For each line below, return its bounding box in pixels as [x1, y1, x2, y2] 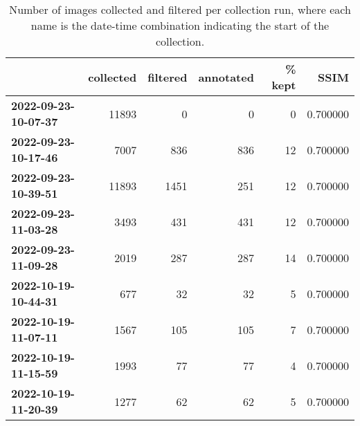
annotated [198, 68, 254, 85]
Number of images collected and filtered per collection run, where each [9, 1, 351, 17]
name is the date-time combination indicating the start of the [30, 17, 330, 33]
